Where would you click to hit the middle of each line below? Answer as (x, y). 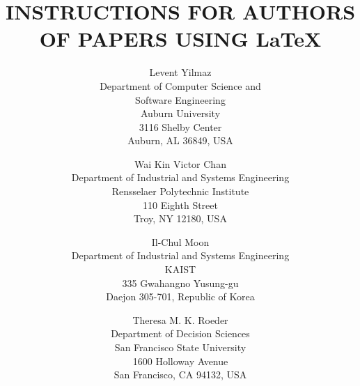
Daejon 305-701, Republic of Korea (180, 296)
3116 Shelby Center (180, 126)
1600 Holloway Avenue (180, 361)
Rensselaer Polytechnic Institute (180, 191)
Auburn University (180, 113)
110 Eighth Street (180, 204)
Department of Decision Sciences (180, 333)
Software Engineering (180, 99)
